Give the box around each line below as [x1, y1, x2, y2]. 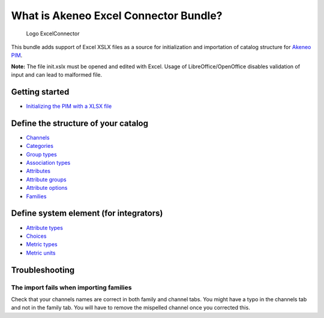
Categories [26, 143, 54, 150]
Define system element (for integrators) [11, 208, 163, 219]
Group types [26, 150, 57, 158]
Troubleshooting [11, 265, 75, 275]
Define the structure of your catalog [11, 118, 148, 128]
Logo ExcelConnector [26, 30, 80, 37]
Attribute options [26, 184, 68, 192]
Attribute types [26, 224, 63, 231]
